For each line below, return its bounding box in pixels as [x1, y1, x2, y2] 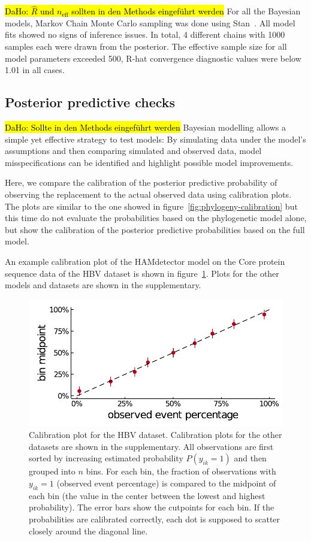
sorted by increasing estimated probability [29, 452, 183, 464]
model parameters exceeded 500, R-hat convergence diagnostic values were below [5, 52, 301, 64]
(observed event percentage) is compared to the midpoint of [56, 477, 276, 489]
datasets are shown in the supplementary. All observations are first [29, 440, 274, 452]
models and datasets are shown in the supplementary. [5, 279, 201, 291]
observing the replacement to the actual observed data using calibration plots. [5, 188, 292, 200]
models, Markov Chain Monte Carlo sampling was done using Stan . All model [5, 16, 295, 29]
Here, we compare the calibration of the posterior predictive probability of [5, 176, 277, 189]
